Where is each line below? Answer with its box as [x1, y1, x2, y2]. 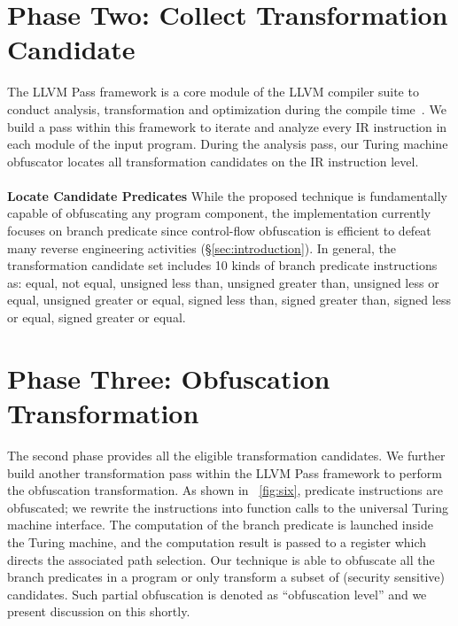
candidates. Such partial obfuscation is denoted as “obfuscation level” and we [7, 584, 427, 603]
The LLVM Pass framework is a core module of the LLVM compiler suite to [7, 82, 419, 101]
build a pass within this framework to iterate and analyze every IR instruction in [7, 117, 447, 135]
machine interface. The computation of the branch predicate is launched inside [7, 515, 433, 534]
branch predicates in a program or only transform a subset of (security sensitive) [7, 568, 445, 586]
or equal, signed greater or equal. [7, 308, 186, 327]
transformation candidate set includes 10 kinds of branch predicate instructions [7, 256, 438, 274]
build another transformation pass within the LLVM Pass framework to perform [7, 463, 442, 482]
